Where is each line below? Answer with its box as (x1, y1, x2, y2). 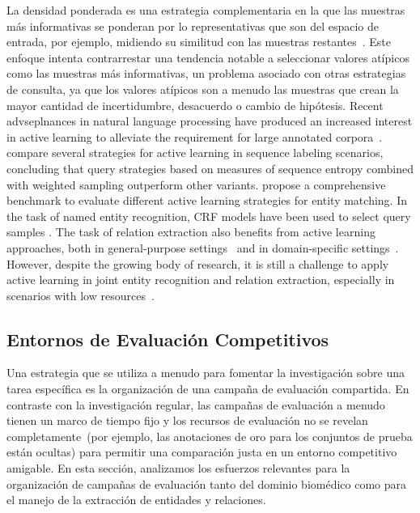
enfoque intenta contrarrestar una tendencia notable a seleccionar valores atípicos (6, 49, 409, 66)
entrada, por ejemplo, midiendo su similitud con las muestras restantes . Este (6, 33, 392, 50)
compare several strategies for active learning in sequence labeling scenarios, (6, 144, 384, 161)
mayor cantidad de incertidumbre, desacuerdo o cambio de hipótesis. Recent (6, 96, 384, 113)
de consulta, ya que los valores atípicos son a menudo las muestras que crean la (6, 80, 399, 97)
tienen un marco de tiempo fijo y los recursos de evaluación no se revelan (6, 412, 368, 429)
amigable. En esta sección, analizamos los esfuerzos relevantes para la (6, 460, 350, 477)
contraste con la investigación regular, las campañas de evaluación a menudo (6, 396, 385, 413)
